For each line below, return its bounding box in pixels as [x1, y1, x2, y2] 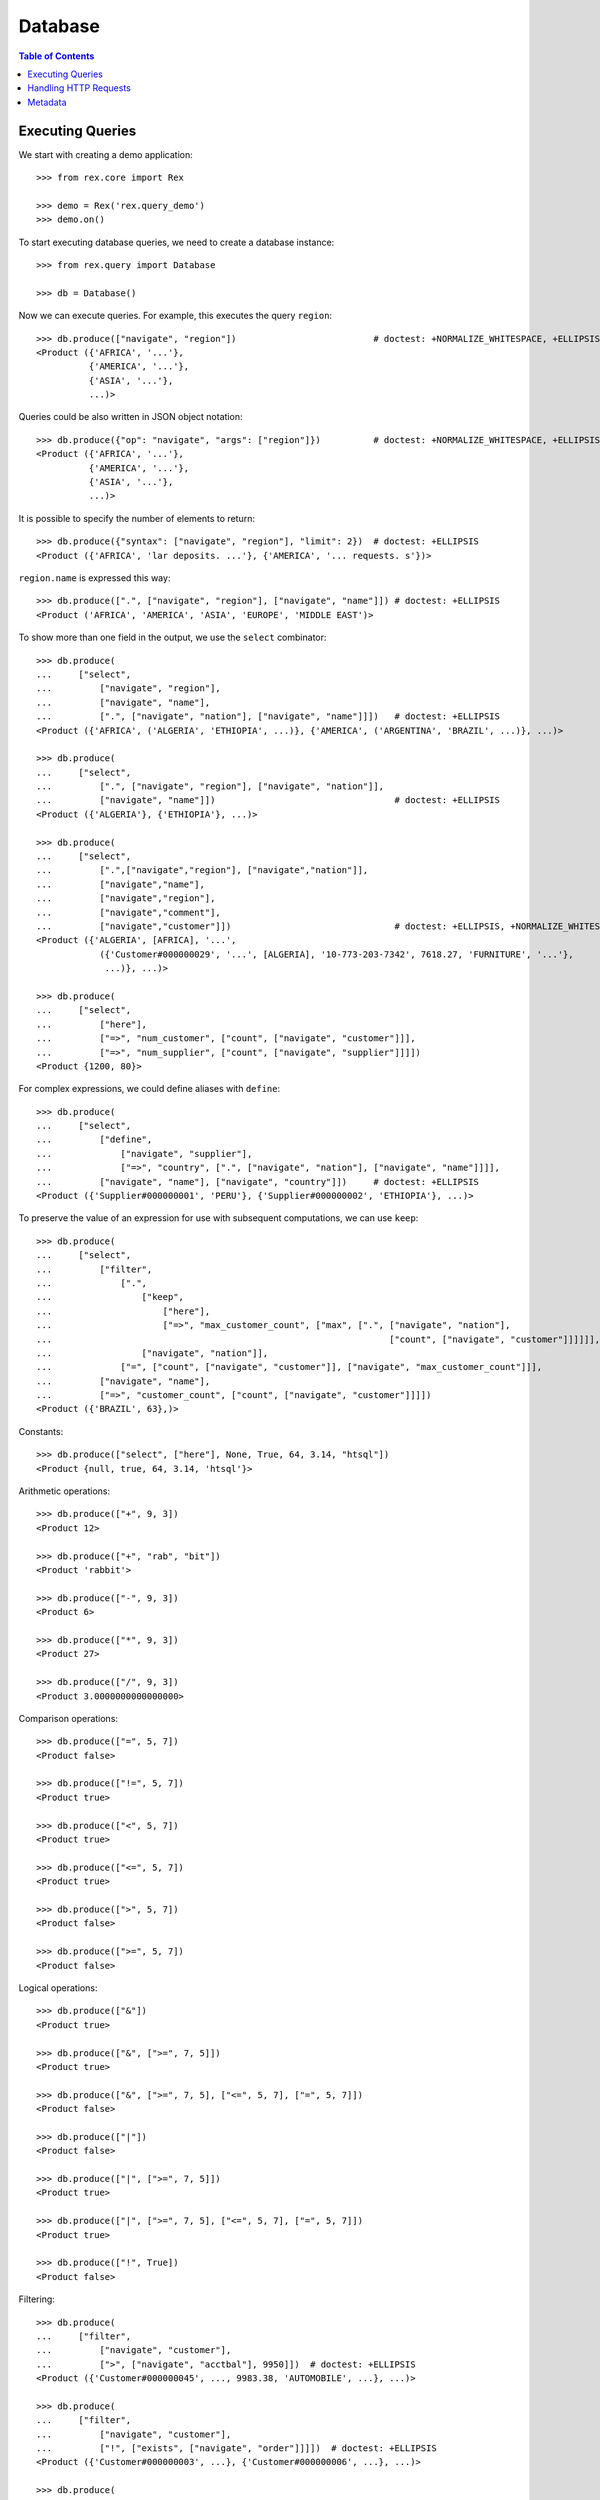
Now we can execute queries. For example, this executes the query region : [18, 310, 333, 322]
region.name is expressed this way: [18, 572, 171, 584]
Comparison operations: [18, 1712, 119, 1724]
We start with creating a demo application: [18, 148, 194, 160]
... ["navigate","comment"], [36, 906, 222, 918]
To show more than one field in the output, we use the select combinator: [18, 631, 327, 644]
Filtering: [18, 2293, 55, 2305]
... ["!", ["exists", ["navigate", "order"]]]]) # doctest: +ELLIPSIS [36, 2443, 437, 2454]
